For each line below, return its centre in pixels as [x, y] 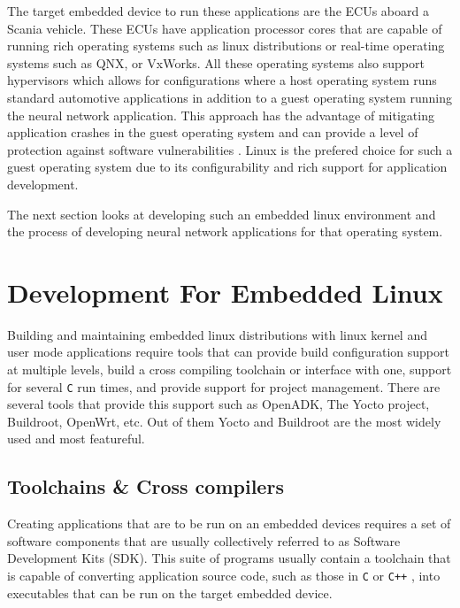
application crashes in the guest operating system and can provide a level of [213, 132]
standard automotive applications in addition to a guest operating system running [230, 97]
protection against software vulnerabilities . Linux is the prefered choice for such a [230, 149]
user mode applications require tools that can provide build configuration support [228, 352]
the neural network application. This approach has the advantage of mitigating [221, 115]
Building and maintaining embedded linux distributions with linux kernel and [217, 334]
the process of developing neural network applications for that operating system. [225, 231]
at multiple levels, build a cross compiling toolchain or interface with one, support [230, 369]
